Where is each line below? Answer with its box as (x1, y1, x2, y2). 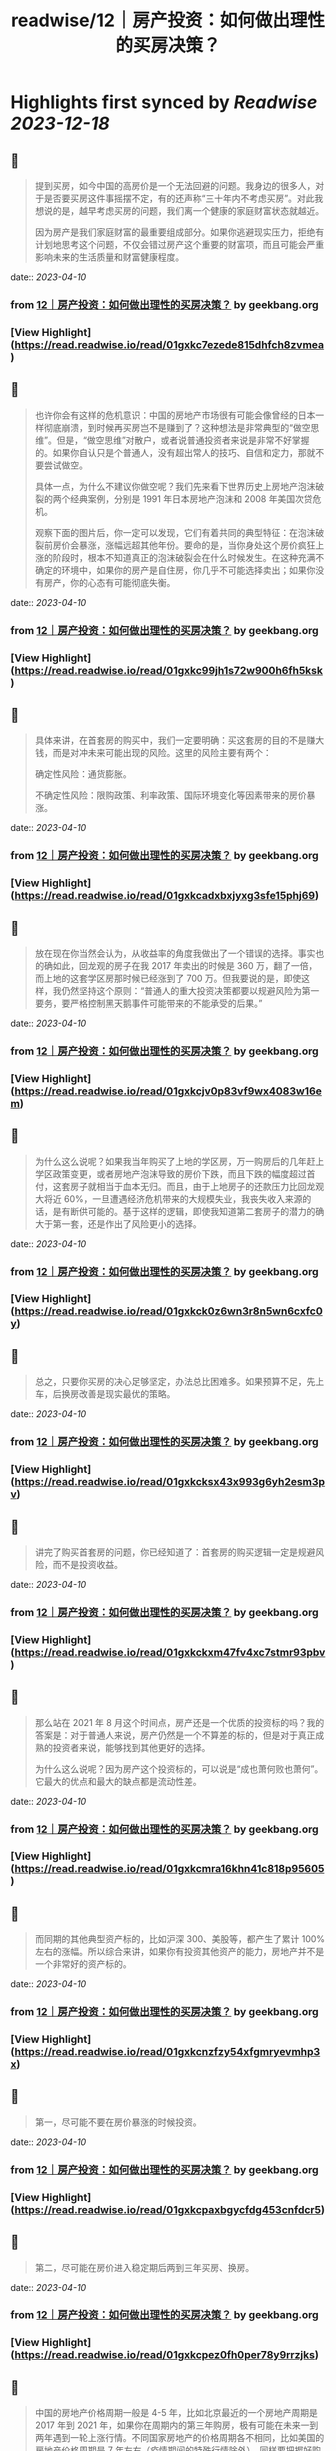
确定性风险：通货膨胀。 (34, 768, 132, 780)
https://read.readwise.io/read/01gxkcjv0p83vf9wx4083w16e (14, 1084, 323, 1098)
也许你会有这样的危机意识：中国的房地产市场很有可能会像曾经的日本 (34, 409, 316, 421)
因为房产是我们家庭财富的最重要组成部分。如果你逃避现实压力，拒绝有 (34, 226, 325, 238)
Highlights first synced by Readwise (10, 91, 318, 114)
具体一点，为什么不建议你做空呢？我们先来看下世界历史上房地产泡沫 (34, 480, 316, 492)
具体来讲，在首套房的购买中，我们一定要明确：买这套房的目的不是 (34, 734, 307, 746)
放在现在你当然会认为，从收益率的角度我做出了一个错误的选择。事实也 (34, 947, 325, 959)
